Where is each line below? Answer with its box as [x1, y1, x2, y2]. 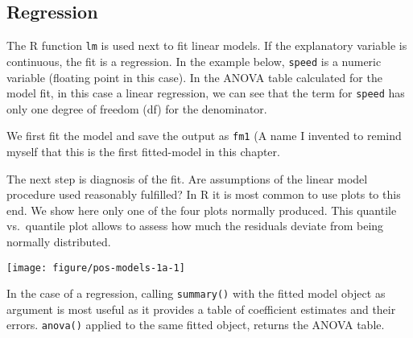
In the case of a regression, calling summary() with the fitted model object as [6, 285, 386, 302]
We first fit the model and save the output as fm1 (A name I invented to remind [6, 127, 402, 144]
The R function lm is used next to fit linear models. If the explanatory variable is [6, 37, 407, 54]
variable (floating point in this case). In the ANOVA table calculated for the [6, 68, 382, 85]
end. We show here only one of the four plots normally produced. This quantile [6, 201, 397, 218]
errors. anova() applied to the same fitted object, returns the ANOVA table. [6, 316, 385, 333]
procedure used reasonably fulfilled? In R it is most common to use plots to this [6, 186, 401, 203]
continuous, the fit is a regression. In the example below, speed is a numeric [6, 52, 382, 69]
